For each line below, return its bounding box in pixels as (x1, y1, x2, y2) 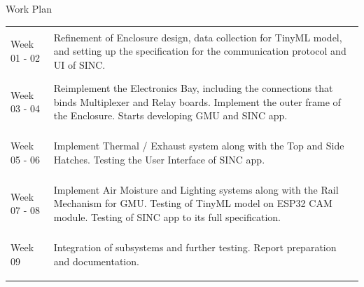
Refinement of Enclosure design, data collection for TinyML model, (53, 29, 342, 44)
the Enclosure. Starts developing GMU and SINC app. (53, 108, 288, 123)
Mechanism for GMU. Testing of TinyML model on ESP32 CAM (53, 196, 332, 211)
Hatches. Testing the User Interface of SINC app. (53, 152, 265, 166)
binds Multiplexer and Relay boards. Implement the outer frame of (53, 94, 341, 109)
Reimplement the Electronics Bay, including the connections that (53, 80, 333, 95)
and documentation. (53, 253, 139, 268)
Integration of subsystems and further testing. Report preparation (53, 240, 337, 255)
